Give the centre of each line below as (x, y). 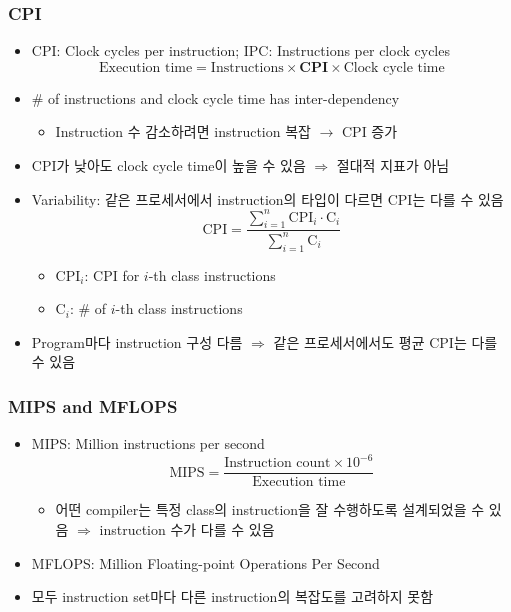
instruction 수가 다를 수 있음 (187, 529)
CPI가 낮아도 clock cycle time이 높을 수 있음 (168, 165)
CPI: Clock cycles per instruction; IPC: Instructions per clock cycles (240, 50)
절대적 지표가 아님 (393, 165)
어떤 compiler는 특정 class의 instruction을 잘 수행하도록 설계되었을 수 (270, 509)
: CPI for (112, 274)
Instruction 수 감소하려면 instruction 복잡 (183, 131)
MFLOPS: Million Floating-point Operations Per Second (205, 562)
